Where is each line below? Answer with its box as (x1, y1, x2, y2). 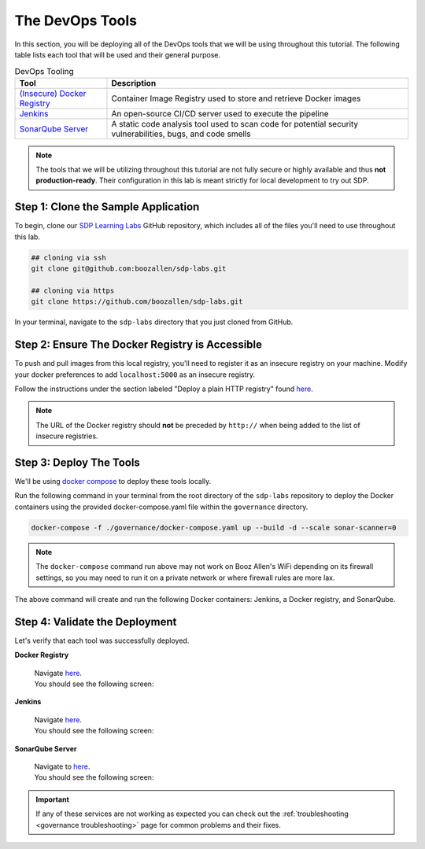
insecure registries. (35, 431, 98, 441)
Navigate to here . (34, 762, 91, 771)
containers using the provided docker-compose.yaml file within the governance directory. (14, 502, 309, 511)
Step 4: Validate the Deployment (14, 615, 177, 629)
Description (111, 77, 157, 88)
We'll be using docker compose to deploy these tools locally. (14, 477, 212, 486)
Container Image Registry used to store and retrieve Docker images (111, 93, 361, 104)
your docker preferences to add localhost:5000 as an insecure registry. (14, 370, 256, 379)
